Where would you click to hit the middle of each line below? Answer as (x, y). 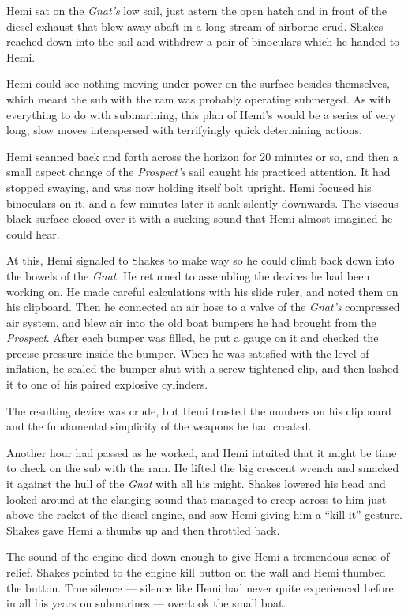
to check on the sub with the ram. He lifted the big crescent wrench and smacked (203, 468)
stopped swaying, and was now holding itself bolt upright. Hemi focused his (189, 187)
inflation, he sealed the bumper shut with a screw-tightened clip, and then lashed (203, 368)
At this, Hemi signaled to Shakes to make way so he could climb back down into (200, 260)
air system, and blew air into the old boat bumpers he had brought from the (191, 322)
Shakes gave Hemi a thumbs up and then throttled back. (143, 530)
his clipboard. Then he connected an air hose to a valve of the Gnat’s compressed (203, 307)
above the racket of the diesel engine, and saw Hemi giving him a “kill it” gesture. (204, 515)
